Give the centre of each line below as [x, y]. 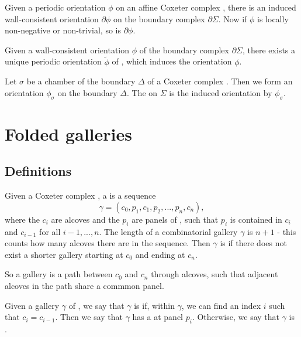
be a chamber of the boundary [81, 81]
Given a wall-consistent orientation [67, 50]
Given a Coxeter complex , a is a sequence [80, 195]
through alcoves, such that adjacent [214, 274]
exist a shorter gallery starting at [64, 254]
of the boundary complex [184, 50]
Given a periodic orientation [55, 7]
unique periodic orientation [53, 61]
